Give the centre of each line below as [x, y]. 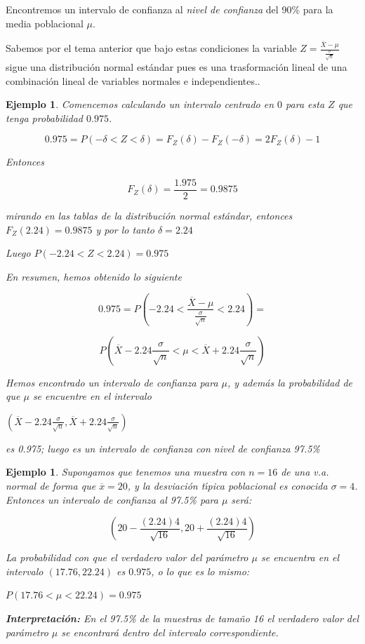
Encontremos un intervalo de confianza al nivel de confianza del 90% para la [170, 9]
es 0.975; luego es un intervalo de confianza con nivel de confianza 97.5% [163, 448]
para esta [305, 104]
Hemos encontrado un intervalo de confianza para [112, 382]
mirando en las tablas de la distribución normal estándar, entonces [149, 216]
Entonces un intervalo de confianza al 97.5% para [112, 499]
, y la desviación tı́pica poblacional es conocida [227, 485]
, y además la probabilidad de [290, 382]
